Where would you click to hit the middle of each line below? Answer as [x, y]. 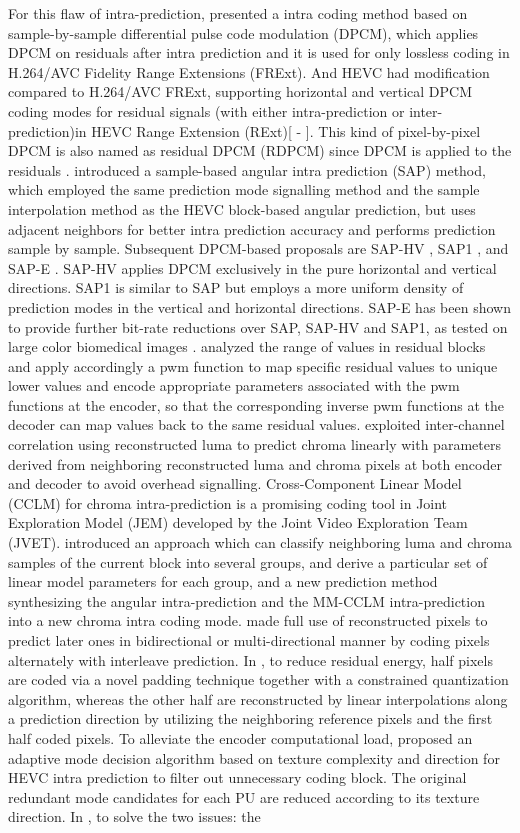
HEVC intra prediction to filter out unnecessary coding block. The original [237, 777]
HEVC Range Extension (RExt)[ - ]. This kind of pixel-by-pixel [286, 130]
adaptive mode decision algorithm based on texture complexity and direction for [254, 757]
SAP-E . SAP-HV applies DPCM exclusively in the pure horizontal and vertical [252, 267]
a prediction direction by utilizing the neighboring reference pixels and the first [250, 718]
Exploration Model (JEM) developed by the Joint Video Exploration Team [238, 522]
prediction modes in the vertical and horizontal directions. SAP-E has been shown [259, 306]
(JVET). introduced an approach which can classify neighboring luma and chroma [260, 542]
